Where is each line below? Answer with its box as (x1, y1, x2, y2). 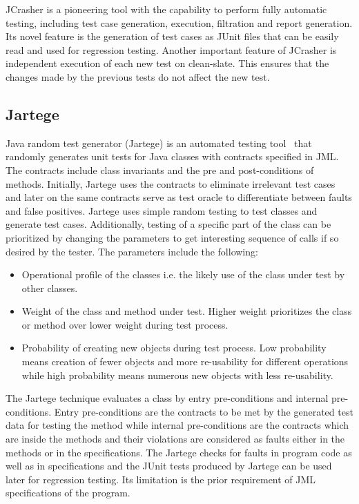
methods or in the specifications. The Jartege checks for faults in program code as (6, 445, 352, 459)
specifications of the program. (6, 485, 130, 500)
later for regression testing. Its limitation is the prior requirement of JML (6, 472, 316, 486)
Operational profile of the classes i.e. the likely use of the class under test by (21, 267, 345, 282)
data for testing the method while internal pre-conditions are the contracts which (6, 418, 349, 432)
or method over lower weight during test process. (21, 317, 229, 331)
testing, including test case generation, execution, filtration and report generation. (6, 15, 353, 30)
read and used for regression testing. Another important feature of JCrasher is (6, 42, 337, 57)
